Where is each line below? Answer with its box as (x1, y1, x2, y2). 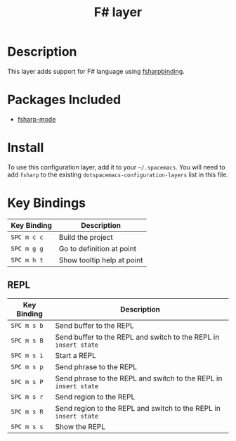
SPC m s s (11, 423, 44, 430)
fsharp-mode (17, 115, 56, 123)
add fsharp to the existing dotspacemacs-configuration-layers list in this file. (7, 170, 228, 179)
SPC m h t (11, 256, 44, 264)
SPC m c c (11, 233, 44, 241)
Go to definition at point (58, 243, 137, 253)
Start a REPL (55, 350, 96, 360)
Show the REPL (55, 421, 106, 431)
